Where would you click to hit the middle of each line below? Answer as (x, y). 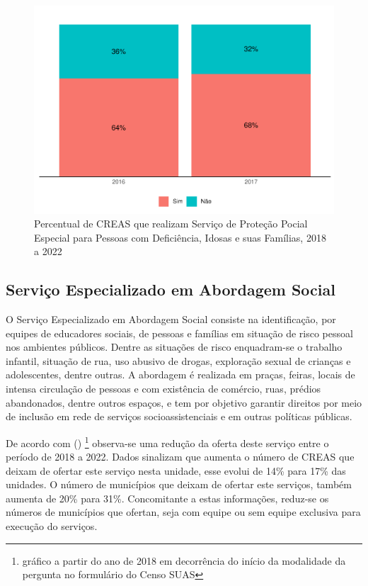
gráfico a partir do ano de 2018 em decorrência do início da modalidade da (184, 560)
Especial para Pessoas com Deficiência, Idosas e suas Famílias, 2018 (180, 237)
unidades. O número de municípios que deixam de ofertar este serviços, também (179, 484)
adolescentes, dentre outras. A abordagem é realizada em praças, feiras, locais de (180, 374)
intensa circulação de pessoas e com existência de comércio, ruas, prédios (163, 389)
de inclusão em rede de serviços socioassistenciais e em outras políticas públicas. (179, 416)
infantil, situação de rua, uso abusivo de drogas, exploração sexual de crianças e (178, 360)
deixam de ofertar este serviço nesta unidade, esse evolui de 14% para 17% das (176, 470)
